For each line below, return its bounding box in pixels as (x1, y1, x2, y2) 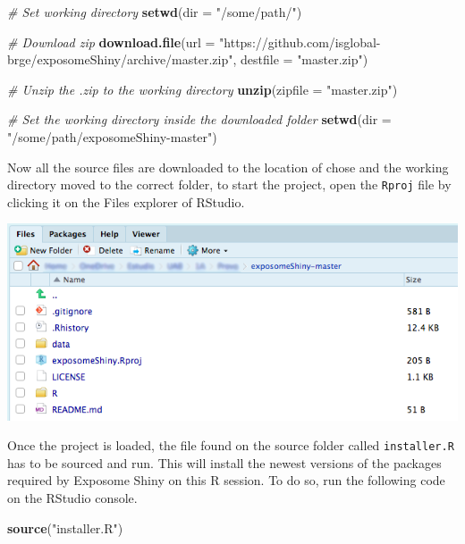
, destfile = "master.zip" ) (232, 50, 368, 69)
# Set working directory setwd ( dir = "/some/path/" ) (7, 3, 302, 21)
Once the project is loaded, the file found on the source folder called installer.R (7, 436, 454, 455)
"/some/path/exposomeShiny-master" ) (7, 127, 217, 146)
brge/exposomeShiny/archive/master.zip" (7, 50, 233, 69)
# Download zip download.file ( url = (7, 32, 216, 51)
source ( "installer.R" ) (7, 518, 123, 537)
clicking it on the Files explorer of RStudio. (7, 192, 245, 211)
